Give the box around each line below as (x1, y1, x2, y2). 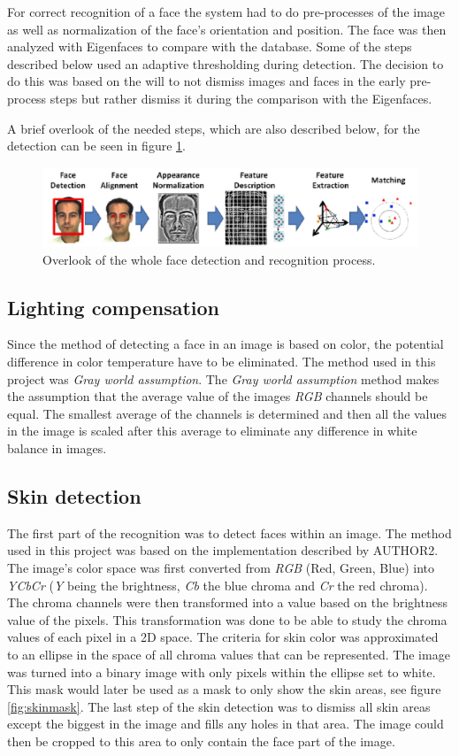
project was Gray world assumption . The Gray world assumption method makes (7, 369, 440, 388)
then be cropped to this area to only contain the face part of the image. (7, 731, 395, 750)
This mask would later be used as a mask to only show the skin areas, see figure (7, 680, 441, 698)
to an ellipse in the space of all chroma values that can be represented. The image (7, 644, 450, 663)
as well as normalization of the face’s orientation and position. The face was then (7, 19, 447, 38)
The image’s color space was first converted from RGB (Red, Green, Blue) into (7, 558, 434, 576)
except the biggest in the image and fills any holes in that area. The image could (7, 714, 444, 733)
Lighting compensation (7, 293, 220, 320)
